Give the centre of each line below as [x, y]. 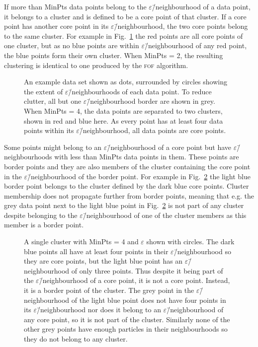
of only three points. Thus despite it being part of [147, 270]
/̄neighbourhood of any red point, [196, 45]
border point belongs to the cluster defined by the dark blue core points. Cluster [127, 186]
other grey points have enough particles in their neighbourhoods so [126, 329]
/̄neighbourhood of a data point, [201, 6]
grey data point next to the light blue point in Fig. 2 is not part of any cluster [124, 205]
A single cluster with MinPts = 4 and [81, 242]
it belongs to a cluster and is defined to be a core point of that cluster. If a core [125, 16]
